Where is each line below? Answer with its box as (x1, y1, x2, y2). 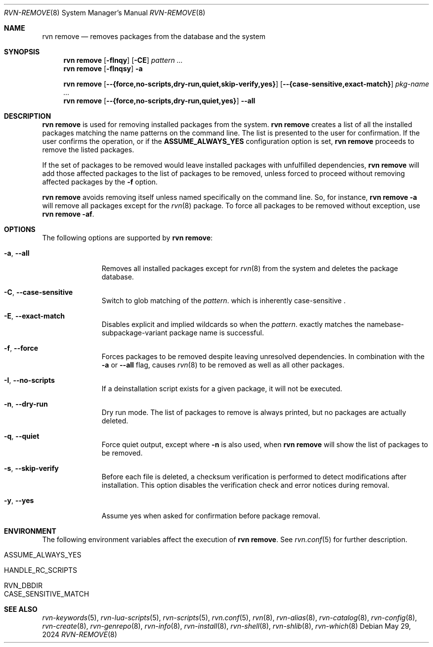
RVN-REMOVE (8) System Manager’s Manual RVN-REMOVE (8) (4, 8, 206, 17)
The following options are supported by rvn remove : (42, 233, 213, 242)
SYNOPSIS (4, 47, 40, 56)
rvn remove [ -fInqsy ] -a (63, 64, 143, 73)
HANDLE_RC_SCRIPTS (4, 566, 77, 574)
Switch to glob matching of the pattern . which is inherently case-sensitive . (101, 296, 346, 305)
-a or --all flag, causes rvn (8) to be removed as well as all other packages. (101, 361, 345, 369)
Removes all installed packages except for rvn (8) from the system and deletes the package (101, 264, 398, 273)
